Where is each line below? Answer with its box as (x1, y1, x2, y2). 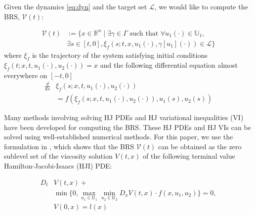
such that (129, 30, 159, 37)
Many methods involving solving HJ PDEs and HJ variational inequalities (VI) (4, 112, 244, 123)
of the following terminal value (142, 151, 235, 161)
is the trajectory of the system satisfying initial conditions (32, 49, 208, 60)
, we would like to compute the (154, 1, 248, 11)
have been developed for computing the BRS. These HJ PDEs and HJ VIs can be (4, 122, 251, 132)
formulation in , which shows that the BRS (4, 141, 134, 151)
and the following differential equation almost (100, 60, 238, 70)
